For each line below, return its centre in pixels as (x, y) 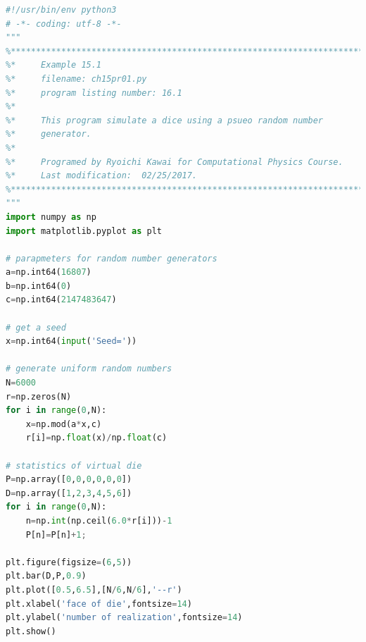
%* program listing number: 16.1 (94, 93)
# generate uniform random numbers (89, 369)
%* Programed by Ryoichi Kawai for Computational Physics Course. (175, 162)
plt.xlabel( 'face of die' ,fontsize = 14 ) (99, 604)
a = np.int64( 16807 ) (49, 272)
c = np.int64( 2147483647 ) (61, 300)
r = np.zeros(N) (39, 396)
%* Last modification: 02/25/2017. (102, 176)
